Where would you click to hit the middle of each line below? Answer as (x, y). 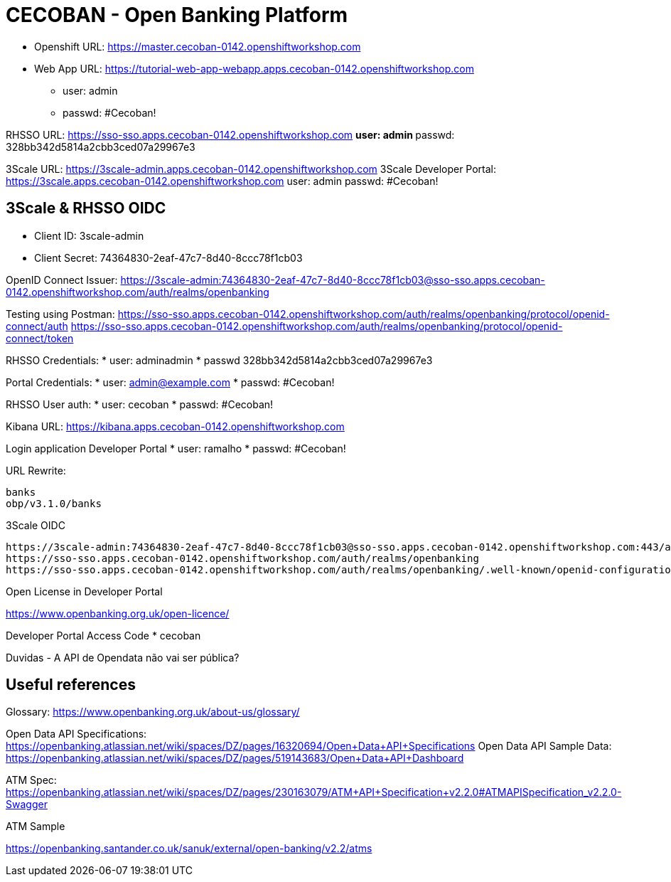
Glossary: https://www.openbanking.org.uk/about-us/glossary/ (153, 712)
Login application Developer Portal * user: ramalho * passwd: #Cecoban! (176, 448)
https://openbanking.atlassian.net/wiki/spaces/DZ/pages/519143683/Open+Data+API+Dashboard (235, 758)
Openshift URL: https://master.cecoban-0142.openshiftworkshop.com (198, 46)
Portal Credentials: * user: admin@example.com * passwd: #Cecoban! (170, 382)
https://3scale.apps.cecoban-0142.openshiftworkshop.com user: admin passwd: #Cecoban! (222, 181)
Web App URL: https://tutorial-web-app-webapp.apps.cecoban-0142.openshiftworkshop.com (254, 68)
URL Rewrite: (36, 470)
